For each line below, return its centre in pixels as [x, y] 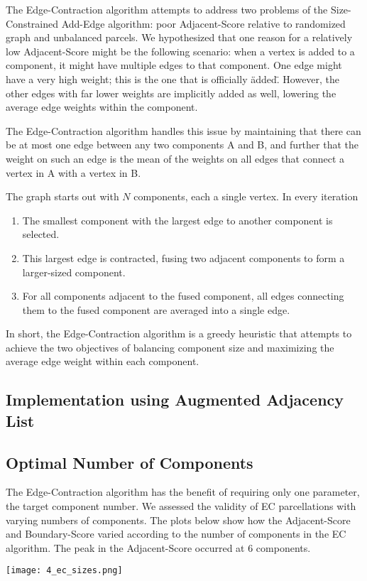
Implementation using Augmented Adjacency [175, 400]
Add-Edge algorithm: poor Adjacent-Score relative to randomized [203, 23]
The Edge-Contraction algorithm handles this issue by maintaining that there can [183, 130]
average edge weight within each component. [103, 361]
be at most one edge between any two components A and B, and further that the [182, 145]
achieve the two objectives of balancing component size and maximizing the [170, 347]
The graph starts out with [62, 196]
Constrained [32, 23]
